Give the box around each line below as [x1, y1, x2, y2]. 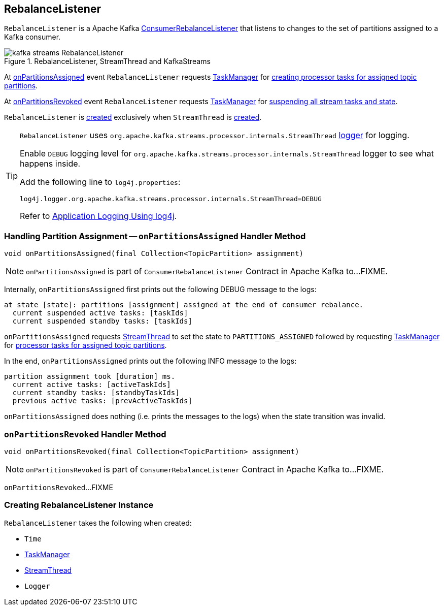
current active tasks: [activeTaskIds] [12, 380, 171, 389]
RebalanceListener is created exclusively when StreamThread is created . [4, 113, 262, 122]
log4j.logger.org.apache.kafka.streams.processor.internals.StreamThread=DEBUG [20, 195, 322, 203]
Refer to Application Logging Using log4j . [20, 211, 177, 221]
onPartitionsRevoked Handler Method [4, 429, 166, 439]
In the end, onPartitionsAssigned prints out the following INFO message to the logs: [4, 357, 297, 366]
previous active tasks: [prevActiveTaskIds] [12, 397, 192, 405]
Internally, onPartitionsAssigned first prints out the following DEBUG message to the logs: [4, 285, 317, 294]
